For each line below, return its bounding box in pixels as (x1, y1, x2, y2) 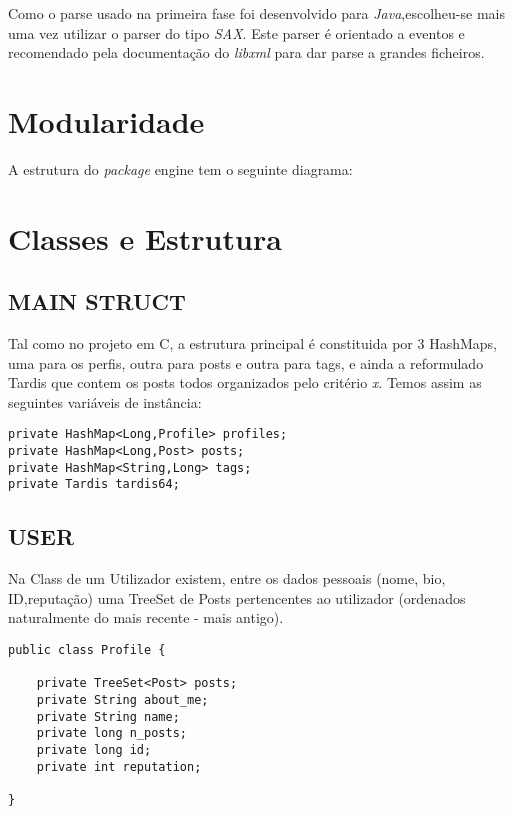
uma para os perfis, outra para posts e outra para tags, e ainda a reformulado (8, 352, 484, 373)
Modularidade (8, 100, 205, 141)
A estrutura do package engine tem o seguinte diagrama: (8, 158, 353, 179)
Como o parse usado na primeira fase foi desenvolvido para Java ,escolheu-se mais (8, 3, 505, 23)
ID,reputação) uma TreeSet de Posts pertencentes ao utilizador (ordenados (8, 587, 466, 608)
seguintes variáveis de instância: (8, 391, 202, 412)
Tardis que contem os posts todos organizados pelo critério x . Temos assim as (8, 372, 482, 393)
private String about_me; (36, 693, 209, 708)
